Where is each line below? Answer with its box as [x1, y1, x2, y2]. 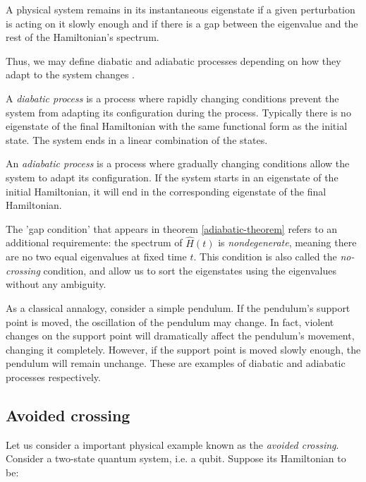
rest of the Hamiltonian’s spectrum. [6, 30, 159, 44]
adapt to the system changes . [6, 67, 135, 82]
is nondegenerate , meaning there [218, 235, 357, 250]
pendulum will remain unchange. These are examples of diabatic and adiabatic [6, 356, 346, 370]
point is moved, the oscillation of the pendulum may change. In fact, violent [6, 314, 334, 329]
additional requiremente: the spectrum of [6, 235, 183, 250]
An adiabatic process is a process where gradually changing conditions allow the [6, 156, 350, 171]
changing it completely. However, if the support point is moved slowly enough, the [6, 342, 361, 356]
